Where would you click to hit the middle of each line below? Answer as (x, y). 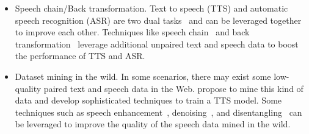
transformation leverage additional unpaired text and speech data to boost (157, 44)
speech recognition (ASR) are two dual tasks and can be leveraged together (158, 20)
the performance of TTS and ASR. (80, 56)
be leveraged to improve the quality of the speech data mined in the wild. (153, 124)
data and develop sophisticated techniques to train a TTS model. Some (148, 100)
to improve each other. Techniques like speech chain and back (132, 32)
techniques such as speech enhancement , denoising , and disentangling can (158, 112)
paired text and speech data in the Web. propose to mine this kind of (173, 88)
